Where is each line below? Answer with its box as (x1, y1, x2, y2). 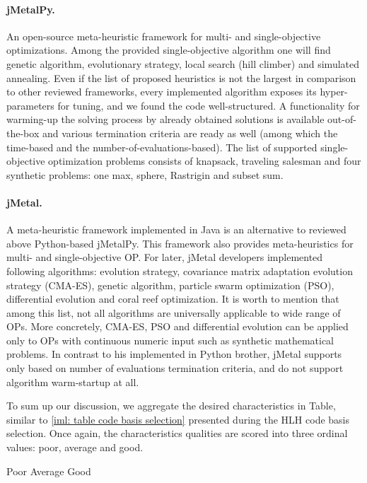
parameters (6, 98, 54, 112)
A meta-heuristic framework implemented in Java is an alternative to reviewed (6, 222, 346, 237)
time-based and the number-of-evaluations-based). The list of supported (6, 139, 318, 154)
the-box (6, 125, 40, 140)
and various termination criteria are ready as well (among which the (42, 125, 338, 140)
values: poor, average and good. (6, 440, 144, 455)
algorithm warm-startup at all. (6, 374, 139, 389)
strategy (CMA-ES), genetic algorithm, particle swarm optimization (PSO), (6, 277, 334, 292)
